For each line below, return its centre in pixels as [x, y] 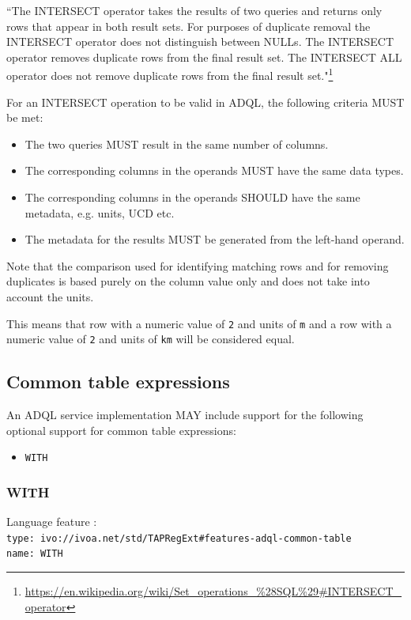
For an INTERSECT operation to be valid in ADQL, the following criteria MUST [205, 102]
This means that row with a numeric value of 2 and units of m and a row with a [199, 323]
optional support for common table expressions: [121, 430]
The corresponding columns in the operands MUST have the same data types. [214, 170]
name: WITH [35, 554]
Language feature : [52, 522]
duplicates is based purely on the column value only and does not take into [188, 281]
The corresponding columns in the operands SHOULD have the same [192, 197]
